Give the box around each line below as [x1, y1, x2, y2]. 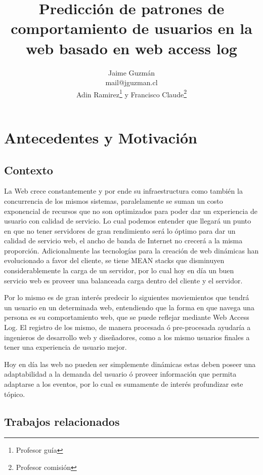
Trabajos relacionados [4, 413, 120, 429]
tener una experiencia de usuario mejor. [4, 342, 127, 352]
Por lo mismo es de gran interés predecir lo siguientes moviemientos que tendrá [4, 292, 249, 303]
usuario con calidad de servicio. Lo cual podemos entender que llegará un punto [4, 215, 251, 226]
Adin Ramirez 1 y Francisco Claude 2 [76, 87, 187, 99]
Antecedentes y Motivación [4, 127, 197, 148]
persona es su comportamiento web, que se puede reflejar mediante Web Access [4, 312, 249, 322]
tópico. [4, 388, 25, 399]
